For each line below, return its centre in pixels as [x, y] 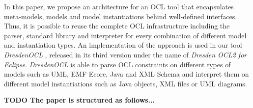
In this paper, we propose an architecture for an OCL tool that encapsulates [119, 6]
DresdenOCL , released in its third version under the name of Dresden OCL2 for [126, 54]
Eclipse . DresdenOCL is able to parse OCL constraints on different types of [117, 64]
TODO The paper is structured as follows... [80, 100]
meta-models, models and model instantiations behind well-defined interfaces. [121, 16]
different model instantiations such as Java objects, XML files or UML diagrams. [126, 83]
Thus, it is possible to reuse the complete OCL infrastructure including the [117, 26]
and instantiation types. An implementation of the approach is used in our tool [123, 45]
